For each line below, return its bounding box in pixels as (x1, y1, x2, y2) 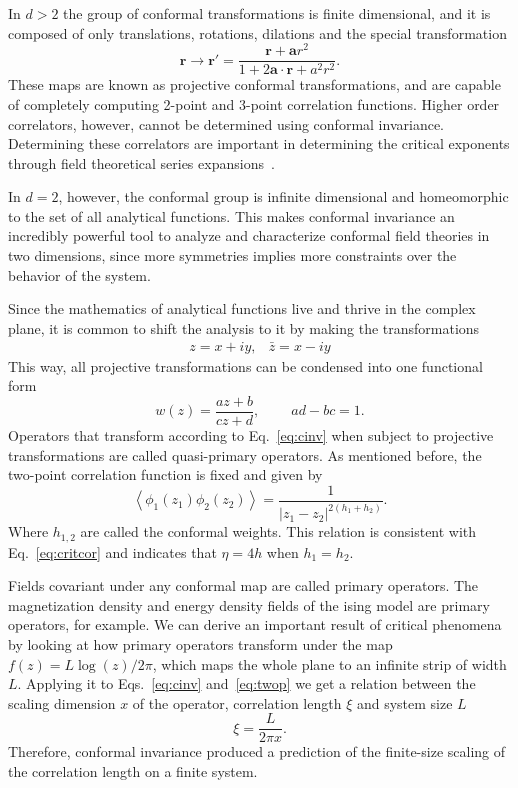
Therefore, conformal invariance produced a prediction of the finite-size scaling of (8, 741, 506, 762)
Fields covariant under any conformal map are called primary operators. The (8, 575, 479, 596)
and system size (356, 692, 453, 713)
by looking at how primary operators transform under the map (8, 633, 393, 654)
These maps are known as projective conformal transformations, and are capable (8, 74, 501, 95)
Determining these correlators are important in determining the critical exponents (8, 133, 510, 154)
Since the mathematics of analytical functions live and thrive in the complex (8, 298, 476, 319)
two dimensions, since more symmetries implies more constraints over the (8, 245, 457, 266)
